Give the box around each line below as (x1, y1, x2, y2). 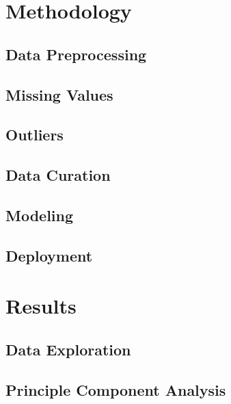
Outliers (5, 124, 64, 145)
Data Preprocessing (5, 43, 147, 64)
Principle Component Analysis (5, 379, 226, 400)
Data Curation (5, 164, 111, 186)
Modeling (5, 204, 74, 225)
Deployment (5, 244, 93, 266)
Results (5, 292, 77, 320)
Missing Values (5, 84, 113, 105)
